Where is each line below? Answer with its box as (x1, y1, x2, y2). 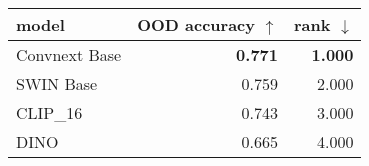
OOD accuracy (137, 13, 256, 36)
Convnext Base (16, 43, 122, 66)
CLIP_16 (16, 101, 83, 124)
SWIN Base (16, 72, 98, 95)
